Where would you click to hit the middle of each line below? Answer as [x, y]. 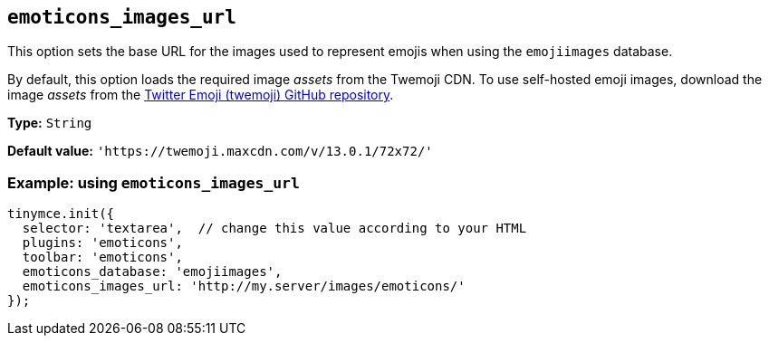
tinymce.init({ [61, 214]
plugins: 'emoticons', [102, 243]
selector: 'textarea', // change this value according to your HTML [274, 229]
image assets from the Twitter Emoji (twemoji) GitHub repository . [201, 95]
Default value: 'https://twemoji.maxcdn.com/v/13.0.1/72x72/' [220, 151]
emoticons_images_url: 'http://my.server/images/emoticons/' [244, 286]
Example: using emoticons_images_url [154, 182]
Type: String [50, 123]
